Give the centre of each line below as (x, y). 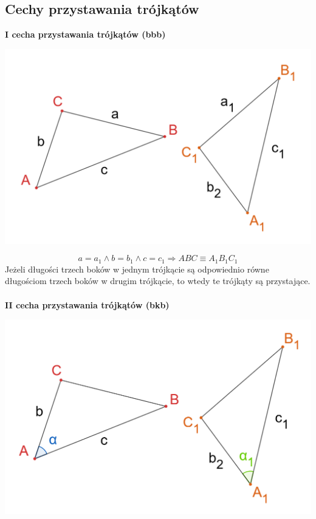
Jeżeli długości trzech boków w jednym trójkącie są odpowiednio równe (137, 269)
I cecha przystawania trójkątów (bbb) (85, 34)
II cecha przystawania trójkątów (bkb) (87, 304)
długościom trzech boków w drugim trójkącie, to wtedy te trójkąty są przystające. (158, 281)
